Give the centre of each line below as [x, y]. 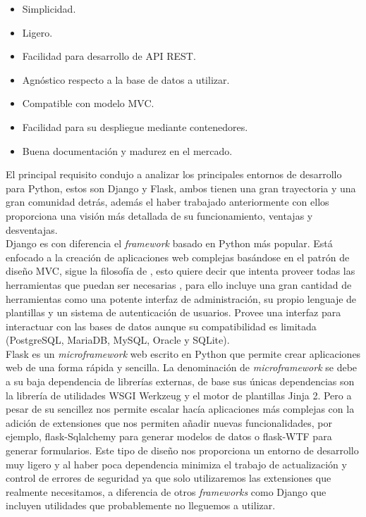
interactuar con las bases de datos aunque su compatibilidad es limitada [161, 326]
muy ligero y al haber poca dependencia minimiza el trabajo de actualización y [176, 464]
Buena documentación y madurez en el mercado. [127, 150]
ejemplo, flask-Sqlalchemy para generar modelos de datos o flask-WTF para [169, 436]
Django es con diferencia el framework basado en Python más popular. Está [169, 243]
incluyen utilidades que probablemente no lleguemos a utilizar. [141, 505]
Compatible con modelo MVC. [88, 103]
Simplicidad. [49, 8]
